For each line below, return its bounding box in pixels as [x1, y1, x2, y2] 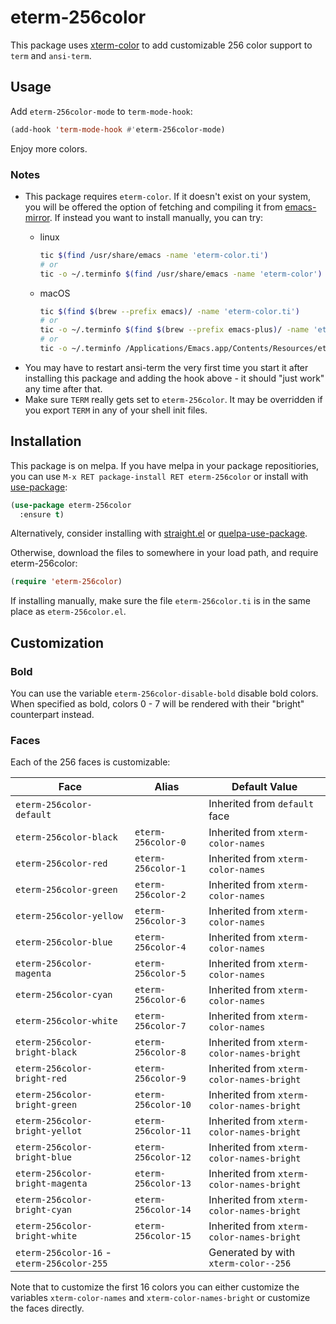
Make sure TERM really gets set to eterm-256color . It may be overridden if [24, 393, 323, 405]
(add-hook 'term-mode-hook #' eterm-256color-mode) [10, 124, 226, 135]
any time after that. [24, 382, 103, 395]
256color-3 [134, 916, 187, 927]
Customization [10, 634, 105, 651]
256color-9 [134, 1073, 187, 1085]
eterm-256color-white [15, 1016, 118, 1027]
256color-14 [134, 1204, 192, 1216]
